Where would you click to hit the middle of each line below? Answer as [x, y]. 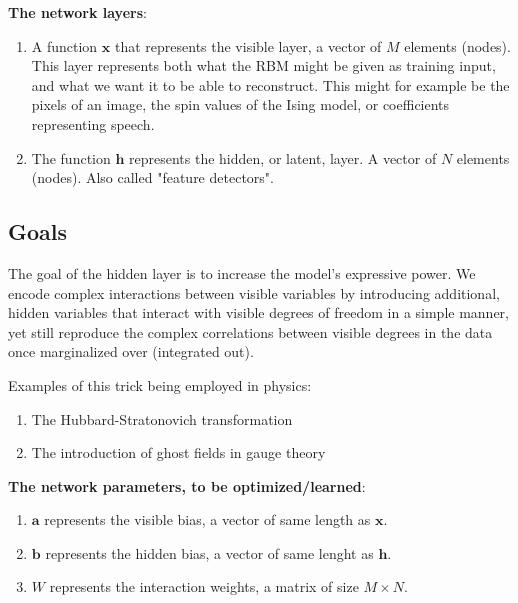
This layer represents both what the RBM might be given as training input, [263, 65]
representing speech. [93, 123]
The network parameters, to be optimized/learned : [187, 485]
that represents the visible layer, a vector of [248, 45]
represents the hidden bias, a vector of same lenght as [209, 552]
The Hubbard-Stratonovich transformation [162, 418]
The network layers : [77, 12]
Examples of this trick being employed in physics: [160, 384]
